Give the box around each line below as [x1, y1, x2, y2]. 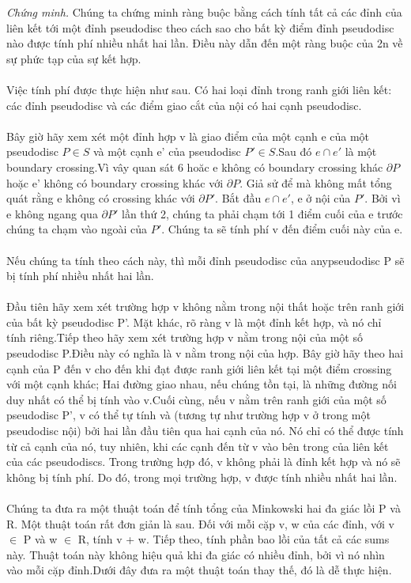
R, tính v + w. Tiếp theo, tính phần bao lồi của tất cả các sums [77, 531, 390, 547]
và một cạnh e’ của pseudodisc [92, 143, 241, 160]
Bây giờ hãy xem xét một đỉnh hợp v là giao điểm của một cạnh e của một [6, 127, 370, 144]
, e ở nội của [290, 190, 351, 206]
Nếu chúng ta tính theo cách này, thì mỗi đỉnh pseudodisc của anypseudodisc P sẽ [6, 252, 405, 268]
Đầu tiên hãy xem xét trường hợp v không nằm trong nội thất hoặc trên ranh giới [6, 298, 405, 315]
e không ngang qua [6, 205, 98, 221]
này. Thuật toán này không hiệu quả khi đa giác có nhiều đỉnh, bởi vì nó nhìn [6, 546, 385, 562]
